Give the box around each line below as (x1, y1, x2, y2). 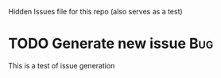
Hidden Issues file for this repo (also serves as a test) (8, 7, 183, 16)
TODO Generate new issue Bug (8, 35, 214, 53)
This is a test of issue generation (8, 60, 115, 70)
